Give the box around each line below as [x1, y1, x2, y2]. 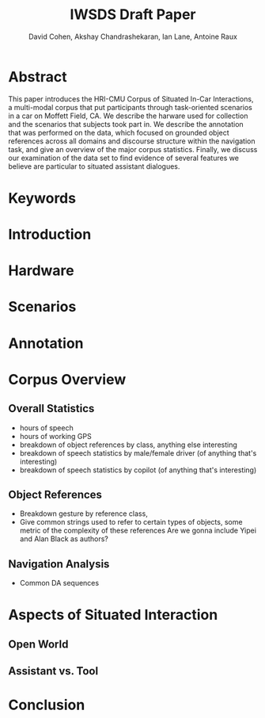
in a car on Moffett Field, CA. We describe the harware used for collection [8, 111, 248, 120]
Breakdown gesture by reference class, [19, 509, 148, 518]
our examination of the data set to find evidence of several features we [8, 153, 240, 162]
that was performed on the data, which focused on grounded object [8, 128, 229, 137]
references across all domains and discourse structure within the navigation [8, 136, 256, 146]
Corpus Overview [8, 370, 127, 388]
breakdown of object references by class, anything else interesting [19, 440, 237, 449]
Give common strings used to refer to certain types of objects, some [19, 517, 243, 527]
